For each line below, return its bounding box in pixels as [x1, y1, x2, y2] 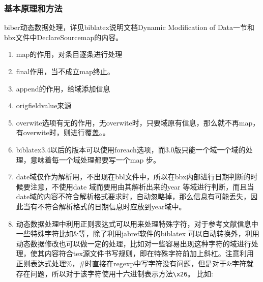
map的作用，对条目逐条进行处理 [16, 49, 123, 59]
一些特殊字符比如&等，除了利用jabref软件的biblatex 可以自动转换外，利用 [16, 228, 259, 239]
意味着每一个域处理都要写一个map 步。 [30, 154, 160, 165]
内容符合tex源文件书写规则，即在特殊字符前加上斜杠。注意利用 [44, 248, 254, 259]
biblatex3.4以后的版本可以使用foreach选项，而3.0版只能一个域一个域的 [16, 144, 246, 154]
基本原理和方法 [4, 2, 63, 14]
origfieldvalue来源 [16, 100, 72, 111]
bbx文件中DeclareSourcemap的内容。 [4, 32, 123, 42]
